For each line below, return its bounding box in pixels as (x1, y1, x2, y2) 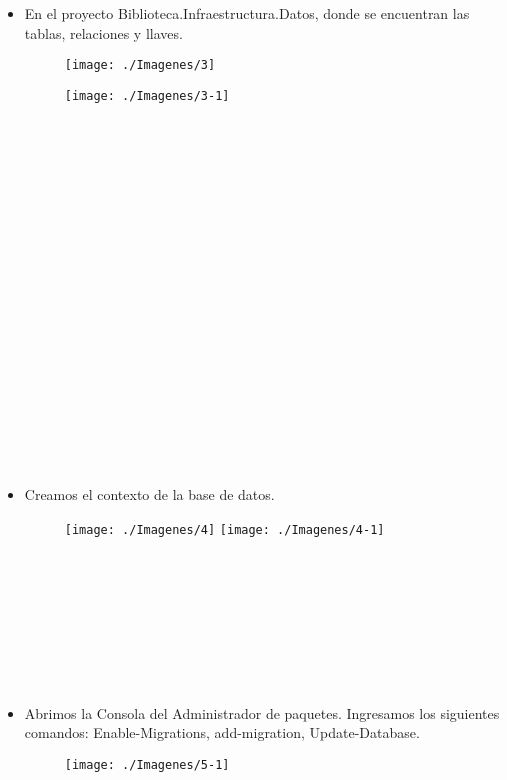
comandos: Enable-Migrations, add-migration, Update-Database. (24, 722, 420, 743)
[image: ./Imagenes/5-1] (64, 757, 230, 772)
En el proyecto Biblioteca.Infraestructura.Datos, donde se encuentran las (24, 3, 470, 23)
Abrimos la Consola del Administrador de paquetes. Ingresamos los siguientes (24, 702, 500, 723)
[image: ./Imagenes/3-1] (64, 88, 230, 103)
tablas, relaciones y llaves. (24, 22, 183, 43)
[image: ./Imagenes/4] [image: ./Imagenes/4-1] (64, 522, 385, 537)
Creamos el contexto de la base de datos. (24, 484, 275, 505)
